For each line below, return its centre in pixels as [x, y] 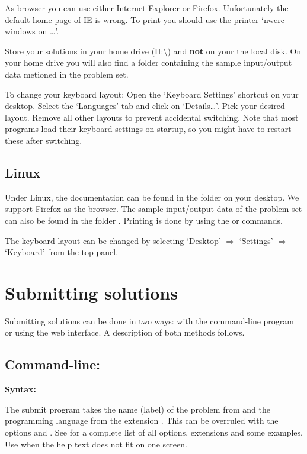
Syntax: [20, 389]
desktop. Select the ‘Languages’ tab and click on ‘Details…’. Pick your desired [145, 106]
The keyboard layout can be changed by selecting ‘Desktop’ [113, 240]
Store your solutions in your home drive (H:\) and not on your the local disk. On [153, 51]
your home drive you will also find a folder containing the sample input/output [148, 62]
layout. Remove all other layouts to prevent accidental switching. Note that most [152, 117]
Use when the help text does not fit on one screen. [96, 444]
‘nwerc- [274, 19]
